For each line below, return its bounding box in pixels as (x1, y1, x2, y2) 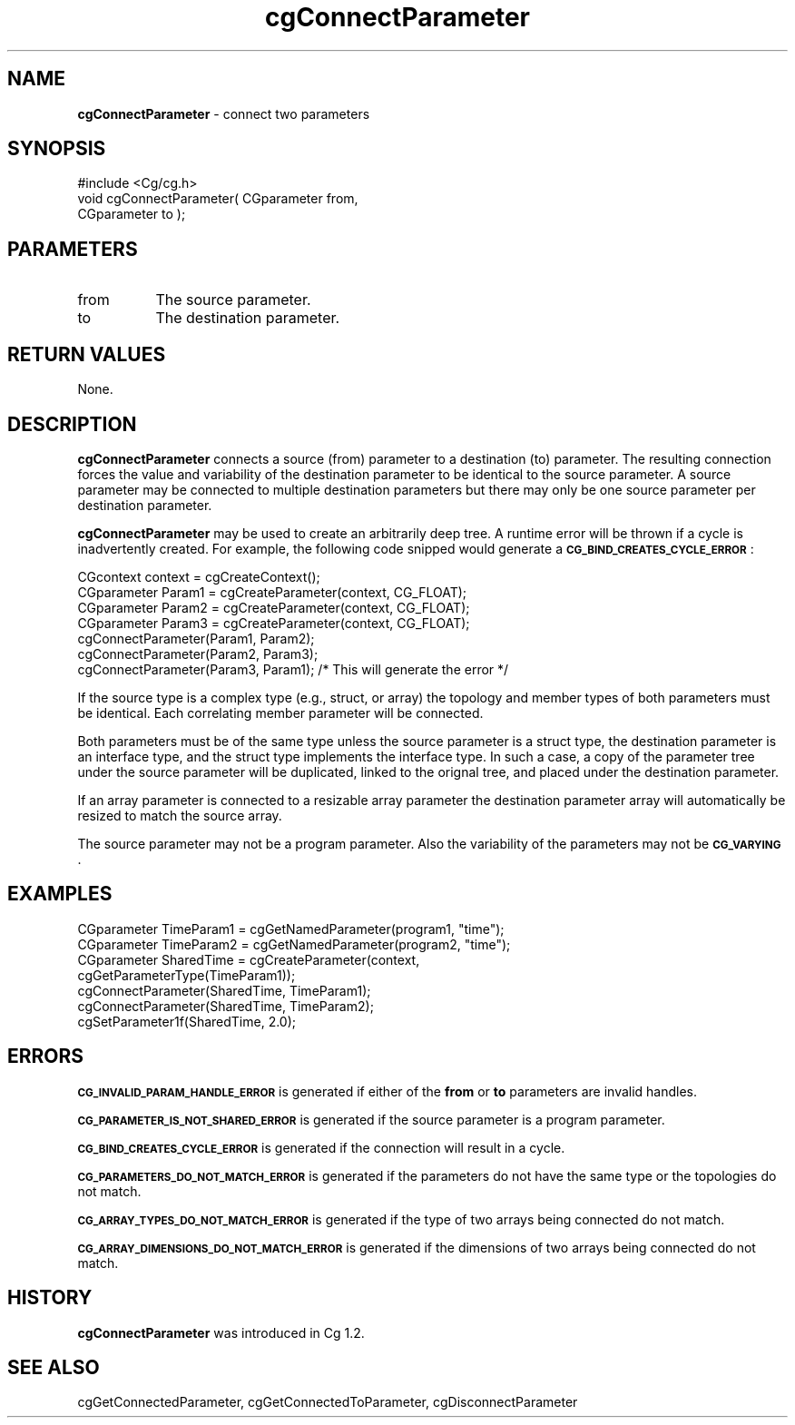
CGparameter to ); (77, 206, 186, 222)
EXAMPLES (7, 882, 113, 906)
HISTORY (7, 1286, 93, 1310)
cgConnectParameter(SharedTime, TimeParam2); (77, 997, 374, 1014)
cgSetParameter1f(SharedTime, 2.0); (77, 1013, 297, 1029)
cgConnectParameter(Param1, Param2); (77, 630, 315, 646)
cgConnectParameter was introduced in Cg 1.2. (77, 1324, 365, 1341)
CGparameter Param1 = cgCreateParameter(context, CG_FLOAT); (77, 584, 467, 600)
